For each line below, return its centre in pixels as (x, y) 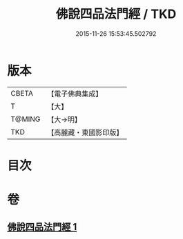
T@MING (26, 119)
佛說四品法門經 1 (42, 227)
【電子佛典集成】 (75, 94)
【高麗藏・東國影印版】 (85, 132)
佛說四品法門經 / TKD (116, 14)
